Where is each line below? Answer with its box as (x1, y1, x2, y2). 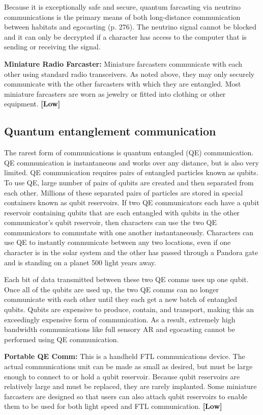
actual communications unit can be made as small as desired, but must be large (4, 361, 253, 372)
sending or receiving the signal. (4, 41, 101, 52)
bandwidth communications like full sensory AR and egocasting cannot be (4, 324, 236, 335)
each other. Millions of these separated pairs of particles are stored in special (4, 187, 243, 198)
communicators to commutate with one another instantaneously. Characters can (4, 227, 254, 237)
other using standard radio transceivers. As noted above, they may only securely (4, 68, 255, 79)
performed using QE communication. (4, 334, 119, 344)
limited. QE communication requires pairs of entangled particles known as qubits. (4, 167, 258, 178)
